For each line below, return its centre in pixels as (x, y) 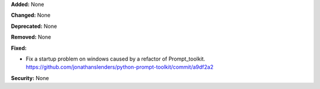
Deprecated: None (34, 26)
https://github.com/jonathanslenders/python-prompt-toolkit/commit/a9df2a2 (119, 67)
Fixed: (19, 48)
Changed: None (31, 15)
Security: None (30, 78)
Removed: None (31, 37)
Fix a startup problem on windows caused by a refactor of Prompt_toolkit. (116, 59)
